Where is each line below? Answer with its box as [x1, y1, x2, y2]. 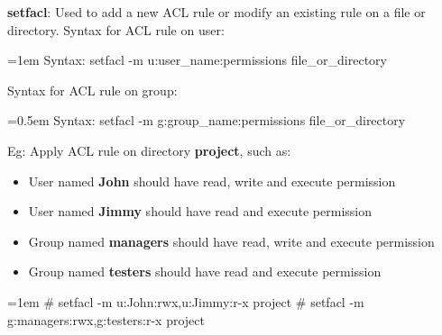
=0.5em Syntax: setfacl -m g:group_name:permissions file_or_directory [7, 111, 406, 130]
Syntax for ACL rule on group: [7, 80, 178, 99]
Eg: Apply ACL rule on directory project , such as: [7, 140, 291, 159]
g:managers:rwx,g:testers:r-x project [7, 310, 205, 329]
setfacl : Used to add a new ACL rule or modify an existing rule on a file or [7, 3, 426, 21]
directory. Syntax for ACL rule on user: [7, 20, 225, 39]
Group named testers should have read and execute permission [28, 262, 382, 281]
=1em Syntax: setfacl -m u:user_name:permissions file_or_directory [7, 50, 387, 69]
